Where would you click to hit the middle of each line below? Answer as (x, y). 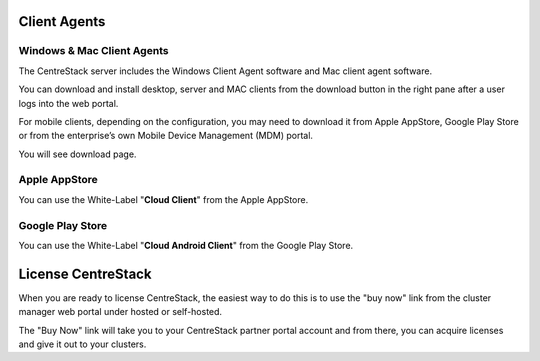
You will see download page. (77, 154)
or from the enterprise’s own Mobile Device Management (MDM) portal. (166, 136)
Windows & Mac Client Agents (93, 51)
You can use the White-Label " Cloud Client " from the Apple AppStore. (163, 199)
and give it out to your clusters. (82, 344)
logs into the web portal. (68, 103)
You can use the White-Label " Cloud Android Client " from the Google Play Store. (186, 245)
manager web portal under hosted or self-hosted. (120, 312)
